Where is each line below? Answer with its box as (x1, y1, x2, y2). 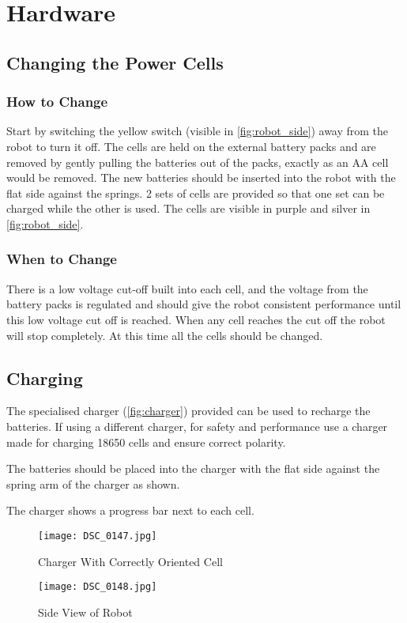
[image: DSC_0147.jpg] (38, 530, 157, 542)
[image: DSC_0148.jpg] (38, 581, 157, 593)
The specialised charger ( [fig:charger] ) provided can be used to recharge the (6, 402, 371, 419)
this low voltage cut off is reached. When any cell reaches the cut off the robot (6, 311, 386, 327)
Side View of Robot (38, 603, 133, 620)
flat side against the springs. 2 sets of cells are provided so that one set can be (6, 184, 385, 201)
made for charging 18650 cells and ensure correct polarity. (6, 433, 286, 450)
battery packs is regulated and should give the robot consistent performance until (6, 296, 401, 312)
